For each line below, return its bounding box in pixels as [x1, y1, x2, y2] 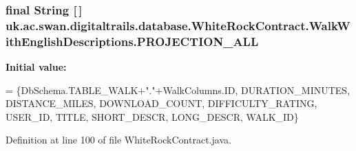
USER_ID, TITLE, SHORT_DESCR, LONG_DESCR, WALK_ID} [6, 109, 299, 124]
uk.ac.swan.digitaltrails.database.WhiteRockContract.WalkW [6, 16, 350, 34]
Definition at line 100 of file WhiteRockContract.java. [6, 132, 231, 147]
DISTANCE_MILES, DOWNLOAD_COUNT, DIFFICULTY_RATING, [6, 96, 317, 111]
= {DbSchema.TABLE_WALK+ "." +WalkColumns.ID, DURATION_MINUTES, [6, 82, 350, 97]
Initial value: [6, 60, 67, 74]
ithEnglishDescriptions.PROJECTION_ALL [6, 32, 259, 49]
